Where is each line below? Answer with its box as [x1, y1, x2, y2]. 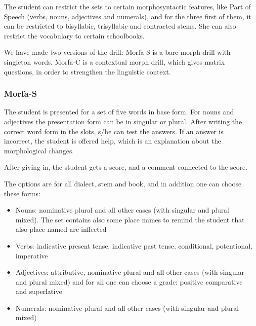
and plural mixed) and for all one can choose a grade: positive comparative [15, 276, 243, 287]
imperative [15, 250, 48, 260]
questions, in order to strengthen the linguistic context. [4, 66, 171, 76]
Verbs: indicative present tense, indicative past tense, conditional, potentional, [15, 240, 253, 251]
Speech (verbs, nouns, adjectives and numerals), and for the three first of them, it [4, 11, 251, 21]
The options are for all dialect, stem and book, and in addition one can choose [4, 178, 242, 188]
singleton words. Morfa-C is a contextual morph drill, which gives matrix [4, 56, 225, 67]
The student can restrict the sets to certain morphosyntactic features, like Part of [4, 1, 251, 11]
